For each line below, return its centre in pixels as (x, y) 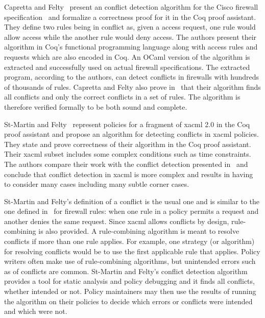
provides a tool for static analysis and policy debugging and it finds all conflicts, (129, 281)
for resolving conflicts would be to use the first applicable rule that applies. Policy (132, 251)
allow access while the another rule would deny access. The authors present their (130, 36)
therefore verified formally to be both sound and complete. (96, 106)
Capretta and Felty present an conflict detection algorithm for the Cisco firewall (131, 7)
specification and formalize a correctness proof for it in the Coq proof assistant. (130, 17)
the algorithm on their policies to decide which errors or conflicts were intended (128, 301)
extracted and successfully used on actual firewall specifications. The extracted (127, 67)
